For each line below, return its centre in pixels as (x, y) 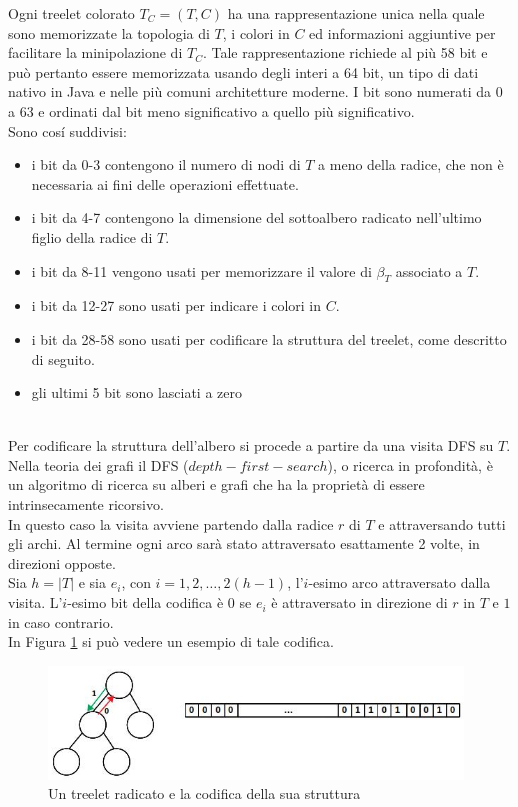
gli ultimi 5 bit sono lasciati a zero (136, 392)
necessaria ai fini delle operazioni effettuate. (165, 183)
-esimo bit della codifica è (145, 602)
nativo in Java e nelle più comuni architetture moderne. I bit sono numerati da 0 (255, 91)
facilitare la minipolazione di (95, 52)
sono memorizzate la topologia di (109, 32)
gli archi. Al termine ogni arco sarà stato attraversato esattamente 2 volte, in (244, 543)
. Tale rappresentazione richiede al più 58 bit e (345, 52)
